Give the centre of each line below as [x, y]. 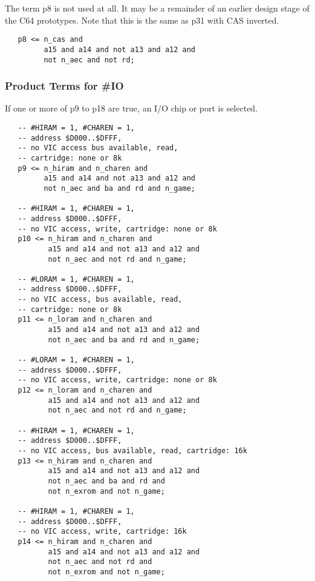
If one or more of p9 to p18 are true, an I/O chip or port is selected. [132, 108]
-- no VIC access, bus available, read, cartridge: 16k [132, 450]
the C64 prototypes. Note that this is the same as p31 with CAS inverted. [142, 20]
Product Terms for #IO [64, 86]
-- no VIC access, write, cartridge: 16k [102, 532]
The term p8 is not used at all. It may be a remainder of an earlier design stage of [157, 8]
